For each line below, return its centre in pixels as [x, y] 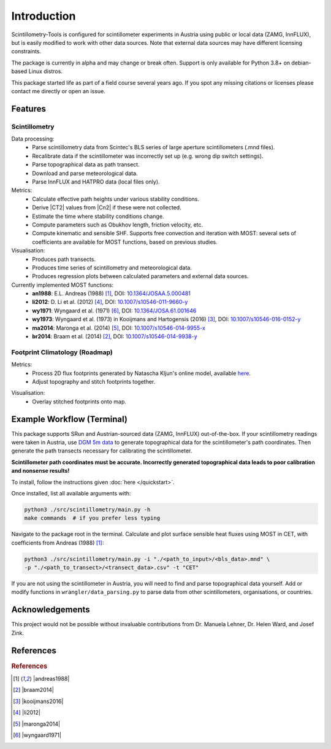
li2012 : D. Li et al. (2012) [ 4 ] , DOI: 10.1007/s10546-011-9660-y [110, 302]
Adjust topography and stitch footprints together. [94, 381]
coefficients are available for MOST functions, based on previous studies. [125, 242]
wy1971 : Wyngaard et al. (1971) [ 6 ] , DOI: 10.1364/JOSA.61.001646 [114, 311]
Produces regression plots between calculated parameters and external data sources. [140, 276]
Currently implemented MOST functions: [62, 285]
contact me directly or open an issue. [58, 91]
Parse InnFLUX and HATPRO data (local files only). [96, 182]
